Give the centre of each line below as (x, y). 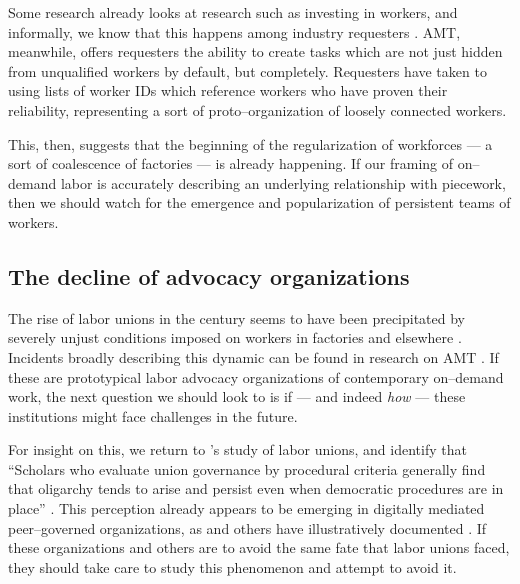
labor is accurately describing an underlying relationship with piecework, (283, 182)
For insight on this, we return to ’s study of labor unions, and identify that (237, 449)
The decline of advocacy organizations (209, 275)
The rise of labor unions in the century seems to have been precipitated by (237, 317)
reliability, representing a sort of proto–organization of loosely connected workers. (257, 109)
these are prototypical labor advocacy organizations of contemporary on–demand (256, 376)
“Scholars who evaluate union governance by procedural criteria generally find (247, 468)
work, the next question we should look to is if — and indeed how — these (237, 396)
